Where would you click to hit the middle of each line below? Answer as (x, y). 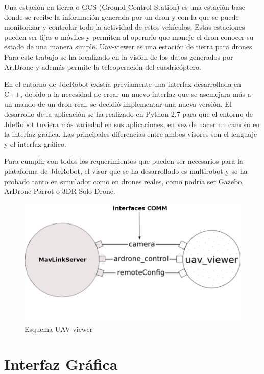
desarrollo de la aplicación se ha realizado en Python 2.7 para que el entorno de (129, 114)
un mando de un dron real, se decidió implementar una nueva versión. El (118, 104)
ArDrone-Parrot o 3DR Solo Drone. (60, 191)
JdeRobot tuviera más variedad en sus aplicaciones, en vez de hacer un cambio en (132, 124)
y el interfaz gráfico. (35, 144)
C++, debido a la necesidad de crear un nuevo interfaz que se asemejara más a (128, 94)
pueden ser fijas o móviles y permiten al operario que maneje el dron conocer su (129, 36)
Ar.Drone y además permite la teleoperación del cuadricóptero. (103, 67)
